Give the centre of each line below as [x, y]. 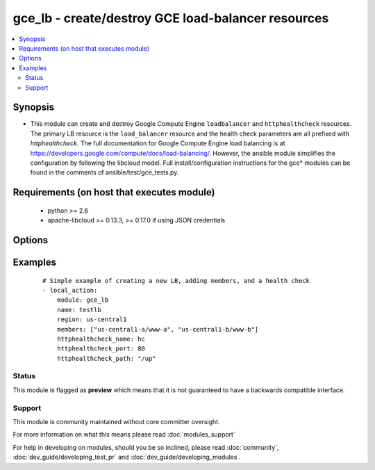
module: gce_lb [83, 300]
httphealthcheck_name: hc [101, 339]
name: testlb [79, 310]
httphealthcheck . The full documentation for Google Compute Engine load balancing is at [158, 143]
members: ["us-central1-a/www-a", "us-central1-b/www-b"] [158, 329]
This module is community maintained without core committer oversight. [116, 421]
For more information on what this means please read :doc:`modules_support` [124, 435]
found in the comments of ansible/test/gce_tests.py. [105, 172]
